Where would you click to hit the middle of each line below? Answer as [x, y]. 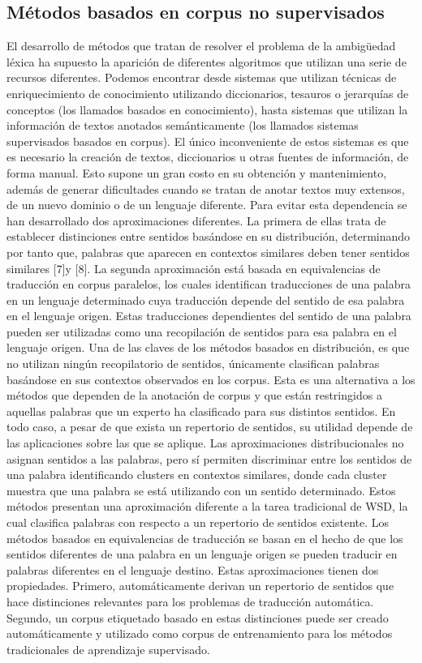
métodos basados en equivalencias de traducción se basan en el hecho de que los [205, 538]
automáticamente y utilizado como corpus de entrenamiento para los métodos [200, 633]
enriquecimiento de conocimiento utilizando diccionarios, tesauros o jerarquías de [208, 93]
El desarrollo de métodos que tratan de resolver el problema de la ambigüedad [201, 46]
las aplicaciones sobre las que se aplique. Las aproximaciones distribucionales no [205, 443]
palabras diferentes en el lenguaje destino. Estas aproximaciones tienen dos [193, 569]
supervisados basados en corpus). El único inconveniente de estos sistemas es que [208, 141]
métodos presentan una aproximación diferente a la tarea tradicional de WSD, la [207, 506]
